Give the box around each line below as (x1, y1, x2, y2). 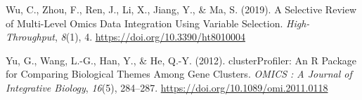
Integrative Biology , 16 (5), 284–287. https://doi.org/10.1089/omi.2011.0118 (6, 80, 328, 94)
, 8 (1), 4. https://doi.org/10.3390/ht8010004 (54, 29, 245, 44)
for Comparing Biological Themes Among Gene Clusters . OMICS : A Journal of (6, 66, 352, 81)
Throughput (6, 29, 55, 44)
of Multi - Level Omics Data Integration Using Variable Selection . (6, 15, 283, 30)
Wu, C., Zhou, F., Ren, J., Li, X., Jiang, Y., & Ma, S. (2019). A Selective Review (6, 2, 356, 16)
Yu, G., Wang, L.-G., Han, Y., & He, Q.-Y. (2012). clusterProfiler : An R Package (6, 52, 357, 67)
